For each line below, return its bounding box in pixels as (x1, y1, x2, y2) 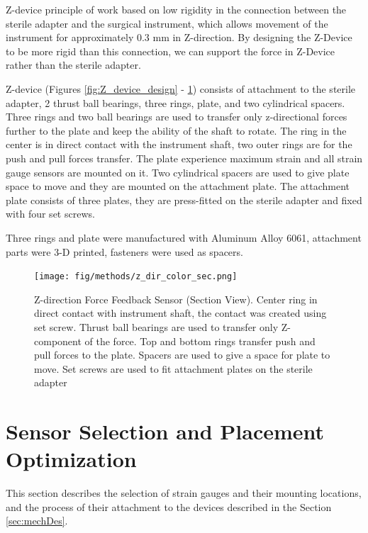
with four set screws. (6, 206, 95, 221)
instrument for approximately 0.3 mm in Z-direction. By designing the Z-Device (6, 30, 352, 45)
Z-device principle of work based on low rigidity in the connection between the (6, 2, 347, 16)
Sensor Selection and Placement (6, 417, 325, 446)
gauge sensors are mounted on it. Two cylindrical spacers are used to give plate (6, 164, 350, 179)
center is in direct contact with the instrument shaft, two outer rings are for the (6, 137, 352, 152)
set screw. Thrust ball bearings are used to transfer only (34, 319, 279, 334)
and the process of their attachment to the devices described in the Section (6, 499, 332, 514)
